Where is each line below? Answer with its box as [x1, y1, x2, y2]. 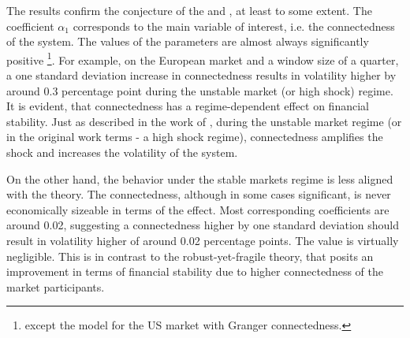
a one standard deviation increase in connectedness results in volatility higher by [6, 67, 397, 84]
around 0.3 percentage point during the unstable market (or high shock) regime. [6, 82, 393, 98]
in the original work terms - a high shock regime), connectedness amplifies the [6, 128, 383, 145]
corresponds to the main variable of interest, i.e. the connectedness [73, 17, 395, 34]
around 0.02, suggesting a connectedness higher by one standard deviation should [6, 217, 400, 233]
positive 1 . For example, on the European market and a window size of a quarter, [6, 49, 399, 68]
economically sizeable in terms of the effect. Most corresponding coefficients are [6, 201, 389, 217]
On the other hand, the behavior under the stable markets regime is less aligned [6, 170, 393, 187]
